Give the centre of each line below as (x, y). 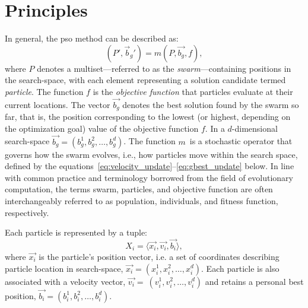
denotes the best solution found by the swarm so (211, 104)
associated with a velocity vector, (65, 281)
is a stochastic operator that (241, 141)
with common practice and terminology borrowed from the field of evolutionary (149, 177)
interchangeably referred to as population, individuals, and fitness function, (142, 200)
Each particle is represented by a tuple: (76, 232)
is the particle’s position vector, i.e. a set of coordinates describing (159, 256)
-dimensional (255, 128)
